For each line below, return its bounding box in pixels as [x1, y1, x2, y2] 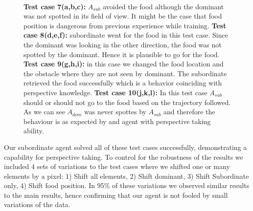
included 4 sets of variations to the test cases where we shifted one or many [4, 161, 230, 171]
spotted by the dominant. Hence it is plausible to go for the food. [23, 49, 220, 59]
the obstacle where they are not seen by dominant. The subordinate [23, 68, 227, 78]
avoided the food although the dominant [103, 1, 224, 11]
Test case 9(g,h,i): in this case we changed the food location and [23, 59, 224, 69]
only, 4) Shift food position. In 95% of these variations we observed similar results [4, 180, 250, 190]
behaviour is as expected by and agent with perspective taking [23, 116, 211, 126]
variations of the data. [4, 199, 70, 210]
